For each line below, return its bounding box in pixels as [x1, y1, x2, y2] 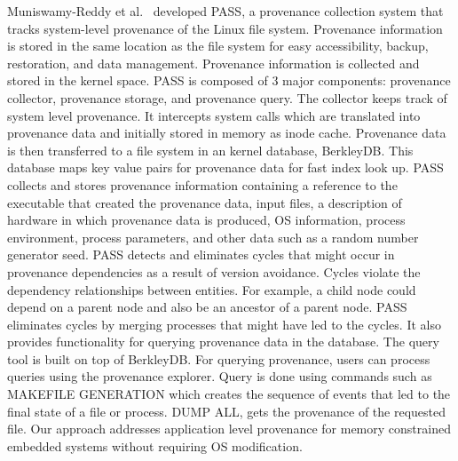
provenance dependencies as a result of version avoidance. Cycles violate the [7, 262, 421, 281]
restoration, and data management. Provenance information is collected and [7, 53, 420, 72]
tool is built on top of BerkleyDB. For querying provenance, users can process [7, 349, 430, 368]
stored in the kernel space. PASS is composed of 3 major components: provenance [7, 71, 451, 90]
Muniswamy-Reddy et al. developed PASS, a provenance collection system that [7, 2, 444, 20]
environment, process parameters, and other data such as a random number [7, 227, 419, 246]
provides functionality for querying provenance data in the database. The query [7, 332, 439, 351]
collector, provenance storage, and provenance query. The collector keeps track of [7, 88, 447, 107]
